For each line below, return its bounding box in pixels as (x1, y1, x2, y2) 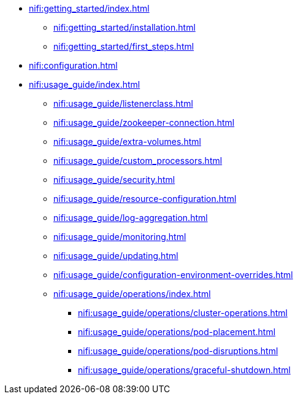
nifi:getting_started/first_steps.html (53, 41, 194, 52)
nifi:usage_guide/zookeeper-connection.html (53, 117, 235, 128)
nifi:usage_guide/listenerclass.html (53, 98, 193, 109)
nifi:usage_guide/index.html (29, 79, 140, 90)
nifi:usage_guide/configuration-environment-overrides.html (53, 269, 293, 280)
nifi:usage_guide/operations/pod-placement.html (78, 327, 276, 337)
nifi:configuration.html (29, 60, 118, 71)
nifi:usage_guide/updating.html (53, 250, 178, 261)
